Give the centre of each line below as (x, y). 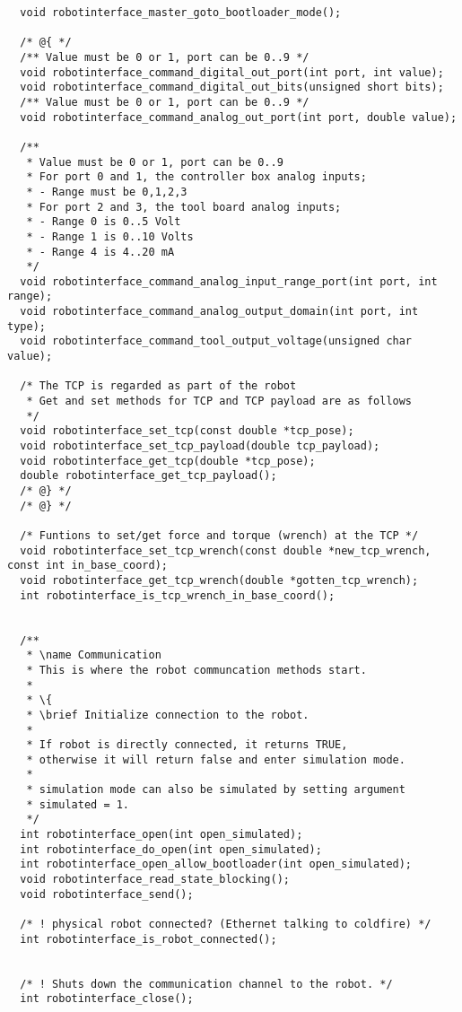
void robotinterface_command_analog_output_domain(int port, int (219, 312)
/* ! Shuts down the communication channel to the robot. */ (206, 984)
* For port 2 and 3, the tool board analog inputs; (184, 207)
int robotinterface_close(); (107, 999)
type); (26, 326)
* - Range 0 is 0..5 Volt (104, 222)
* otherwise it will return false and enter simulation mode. (216, 759)
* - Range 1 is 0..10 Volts (110, 236)
